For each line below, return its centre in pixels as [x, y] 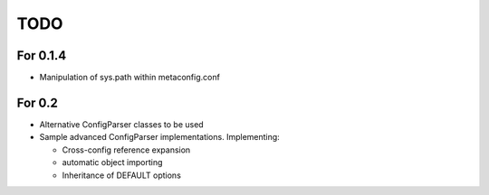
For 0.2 [37, 102]
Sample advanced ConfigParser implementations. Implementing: [159, 137]
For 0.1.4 [42, 56]
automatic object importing [112, 162]
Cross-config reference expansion [126, 150]
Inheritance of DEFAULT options [121, 175]
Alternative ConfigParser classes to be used [121, 124]
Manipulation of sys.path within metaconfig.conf [130, 78]
